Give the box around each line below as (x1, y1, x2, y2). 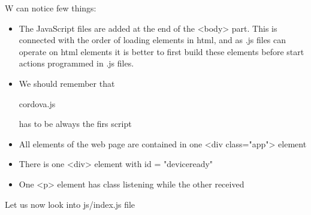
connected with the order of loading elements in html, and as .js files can (19, 34, 286, 46)
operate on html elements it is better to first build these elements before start (19, 45, 304, 57)
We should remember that (19, 77, 115, 89)
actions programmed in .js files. (19, 57, 134, 69)
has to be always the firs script (19, 117, 132, 130)
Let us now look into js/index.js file (5, 198, 135, 210)
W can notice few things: (5, 2, 96, 14)
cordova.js (19, 97, 56, 110)
